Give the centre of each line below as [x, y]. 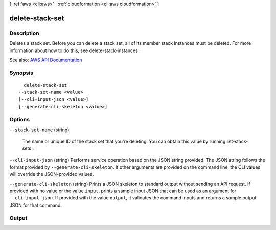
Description [24, 33]
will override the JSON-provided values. [52, 174]
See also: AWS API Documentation [46, 60]
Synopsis [21, 73]
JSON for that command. [36, 205]
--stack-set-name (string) [39, 130]
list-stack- [237, 141]
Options [20, 119]
